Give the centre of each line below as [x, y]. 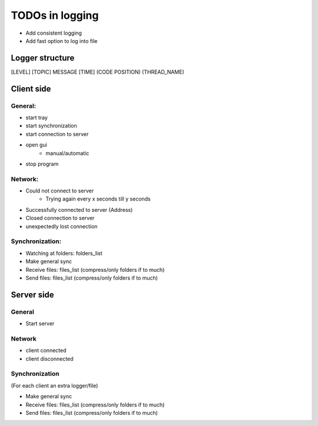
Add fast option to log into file [62, 41]
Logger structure [43, 58]
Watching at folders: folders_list [64, 253]
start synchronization [52, 126]
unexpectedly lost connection [62, 226]
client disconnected [49, 358]
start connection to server [57, 134]
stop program [42, 164]
